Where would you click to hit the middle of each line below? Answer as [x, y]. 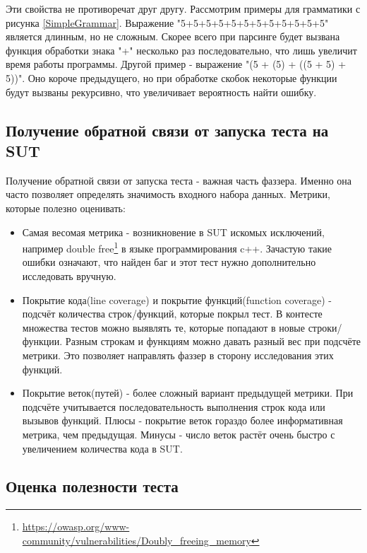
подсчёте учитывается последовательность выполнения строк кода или [174, 406]
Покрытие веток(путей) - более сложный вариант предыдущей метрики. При [188, 393]
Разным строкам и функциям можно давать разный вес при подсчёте [213, 341]
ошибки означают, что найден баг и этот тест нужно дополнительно [169, 262]
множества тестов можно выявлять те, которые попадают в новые [163, 327]
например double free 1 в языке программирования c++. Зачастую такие [177, 247]
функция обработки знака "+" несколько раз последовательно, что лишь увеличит [181, 50]
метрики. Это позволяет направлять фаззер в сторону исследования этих [178, 355]
